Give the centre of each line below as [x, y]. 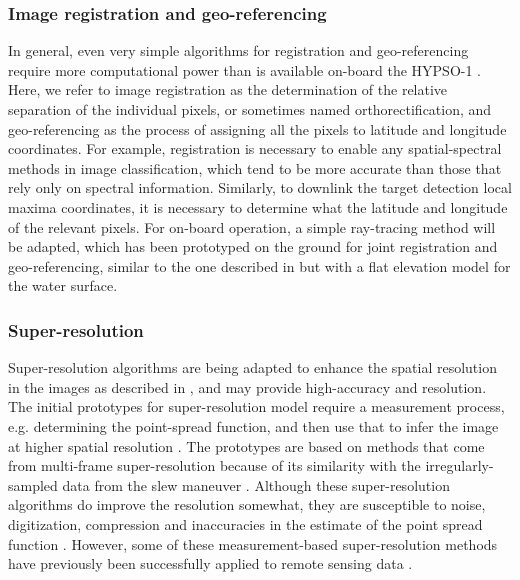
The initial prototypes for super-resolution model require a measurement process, [256, 406]
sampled [33, 484]
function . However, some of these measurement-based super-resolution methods [253, 543]
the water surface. [63, 285]
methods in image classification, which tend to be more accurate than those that [255, 167]
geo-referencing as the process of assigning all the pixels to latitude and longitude [257, 128]
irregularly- [459, 465]
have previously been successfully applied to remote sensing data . [210, 563]
